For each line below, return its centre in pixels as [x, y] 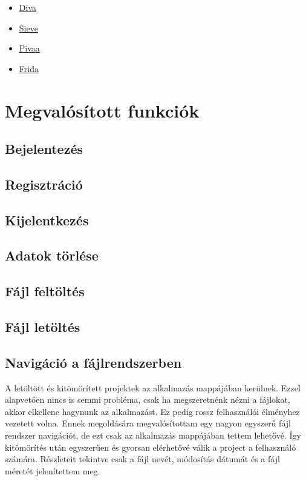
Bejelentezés [44, 149]
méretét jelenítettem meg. [53, 470]
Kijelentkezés [47, 220]
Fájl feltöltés [45, 291]
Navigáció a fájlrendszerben [93, 362]
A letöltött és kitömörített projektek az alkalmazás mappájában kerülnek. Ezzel [153, 387]
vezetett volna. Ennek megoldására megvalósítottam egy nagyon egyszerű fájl [148, 423]
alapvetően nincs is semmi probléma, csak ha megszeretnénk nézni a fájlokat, [148, 400]
